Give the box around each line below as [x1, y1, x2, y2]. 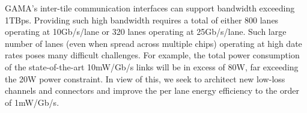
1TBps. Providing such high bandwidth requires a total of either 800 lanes [5, 13, 279, 26]
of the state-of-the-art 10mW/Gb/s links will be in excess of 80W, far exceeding [5, 60, 299, 73]
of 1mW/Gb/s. [5, 96, 59, 108]
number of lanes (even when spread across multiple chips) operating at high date [5, 37, 302, 49]
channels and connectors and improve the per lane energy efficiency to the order [5, 84, 299, 97]
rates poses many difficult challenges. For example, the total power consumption [5, 49, 300, 61]
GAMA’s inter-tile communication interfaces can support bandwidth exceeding [5, 2, 295, 14]
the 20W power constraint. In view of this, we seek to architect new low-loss [5, 72, 285, 85]
